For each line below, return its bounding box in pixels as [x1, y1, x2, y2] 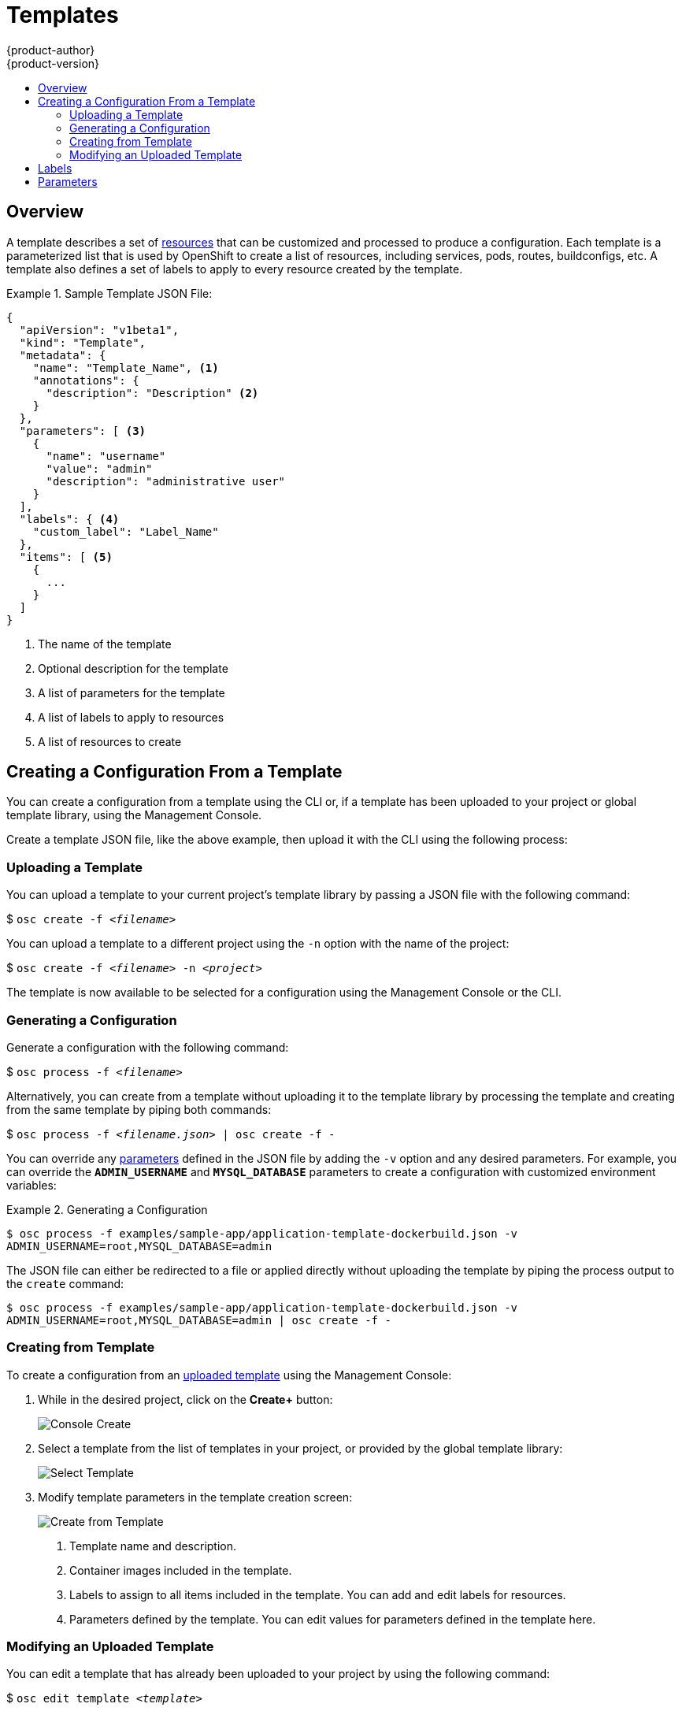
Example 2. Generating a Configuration [6, 1202, 208, 1216]
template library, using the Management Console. [6, 808, 262, 822]
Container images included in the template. [69, 1563, 292, 1577]
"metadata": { [19, 348, 106, 362]
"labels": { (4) [19, 512, 120, 525]
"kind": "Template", [19, 336, 146, 349]
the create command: [6, 1276, 124, 1290]
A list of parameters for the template [38, 685, 225, 700]
